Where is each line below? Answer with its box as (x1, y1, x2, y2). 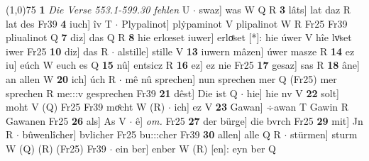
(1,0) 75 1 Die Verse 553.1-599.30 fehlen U (6, 2, 190, 16)
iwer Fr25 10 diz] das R (6, 43, 109, 58)
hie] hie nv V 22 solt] (246, 85, 340, 100)
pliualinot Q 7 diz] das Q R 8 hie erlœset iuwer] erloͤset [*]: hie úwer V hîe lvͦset (6, 30, 352, 45)
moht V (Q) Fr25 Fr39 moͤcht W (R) (6, 99, 165, 114)
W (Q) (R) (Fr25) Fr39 (6, 140, 106, 155)
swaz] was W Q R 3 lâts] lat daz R (199, 2, 351, 16)
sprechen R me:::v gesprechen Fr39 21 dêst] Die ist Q (6, 85, 238, 100)
